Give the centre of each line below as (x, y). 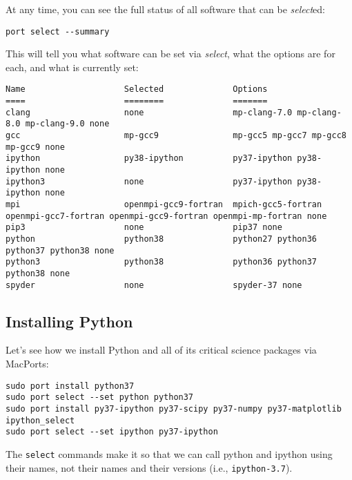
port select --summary (58, 31)
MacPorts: (27, 364)
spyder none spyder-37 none (154, 285)
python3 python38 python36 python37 (162, 262)
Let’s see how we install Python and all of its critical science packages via (161, 350)
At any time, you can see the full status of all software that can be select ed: (166, 9)
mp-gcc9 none (35, 147)
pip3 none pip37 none (144, 228)
